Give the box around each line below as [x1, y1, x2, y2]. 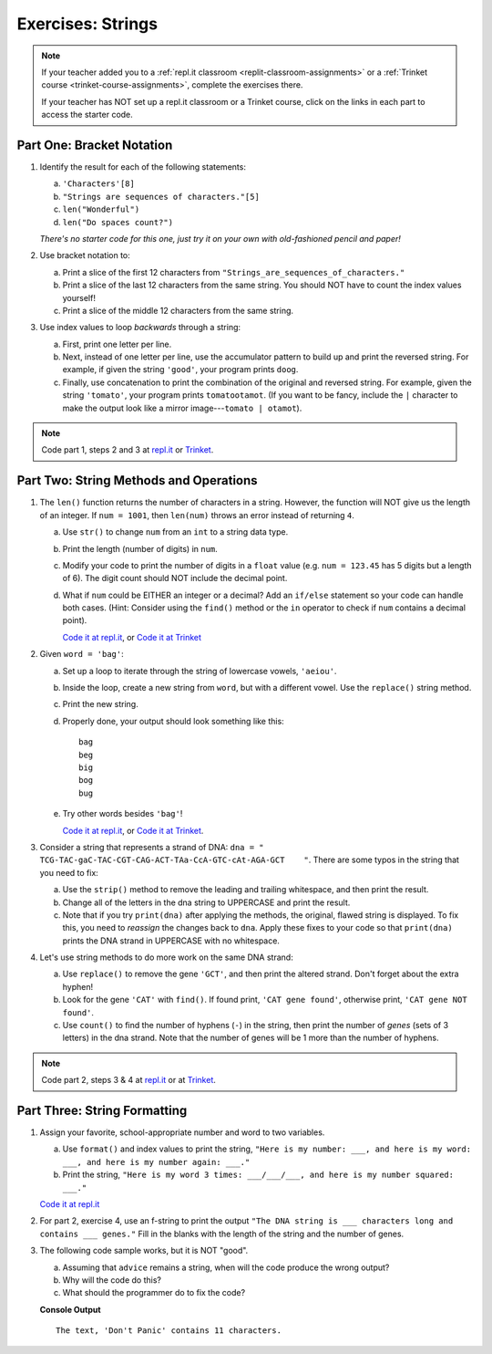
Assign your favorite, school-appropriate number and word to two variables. [39, 1127, 325, 1138]
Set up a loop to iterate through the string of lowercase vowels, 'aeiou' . [62, 665, 337, 676]
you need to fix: [39, 867, 99, 878]
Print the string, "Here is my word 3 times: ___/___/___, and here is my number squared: [62, 1169, 455, 1181]
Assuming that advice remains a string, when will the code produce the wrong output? [62, 1262, 390, 1273]
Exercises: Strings [16, 14, 159, 34]
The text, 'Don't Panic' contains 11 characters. [56, 1326, 282, 1336]
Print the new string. [62, 699, 138, 710]
